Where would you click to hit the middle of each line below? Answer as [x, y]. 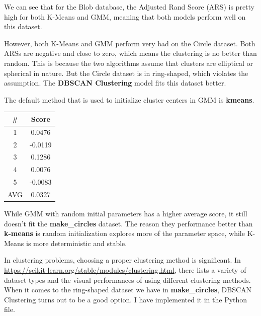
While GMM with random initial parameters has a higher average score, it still [126, 213]
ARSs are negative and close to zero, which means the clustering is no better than [130, 53]
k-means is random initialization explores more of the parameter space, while [124, 233]
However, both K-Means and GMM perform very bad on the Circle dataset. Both [130, 43]
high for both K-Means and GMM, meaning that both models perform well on [125, 16]
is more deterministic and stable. [77, 243]
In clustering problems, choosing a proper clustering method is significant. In [122, 260]
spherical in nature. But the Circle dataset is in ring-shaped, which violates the [126, 73]
